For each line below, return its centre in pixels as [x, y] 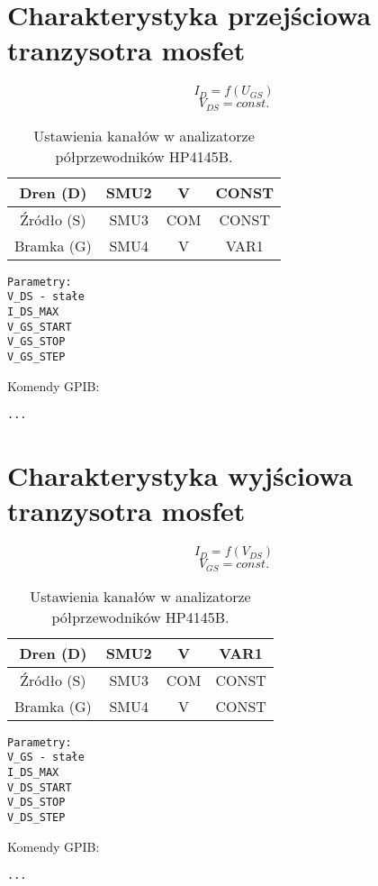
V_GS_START [40, 327]
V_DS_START [40, 787]
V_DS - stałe [46, 297]
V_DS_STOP [36, 803]
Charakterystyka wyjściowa [180, 475]
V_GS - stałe [46, 758]
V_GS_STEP [36, 357]
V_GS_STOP [36, 342]
